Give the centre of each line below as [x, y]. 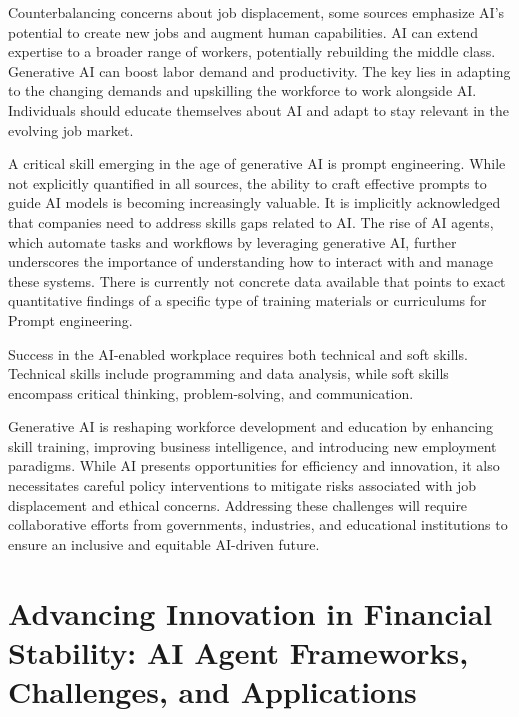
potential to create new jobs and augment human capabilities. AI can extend [243, 31]
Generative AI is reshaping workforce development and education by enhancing [250, 426]
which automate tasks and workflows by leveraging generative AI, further [232, 241]
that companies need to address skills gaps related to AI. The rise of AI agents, [251, 221]
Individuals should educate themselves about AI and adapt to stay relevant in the [258, 109]
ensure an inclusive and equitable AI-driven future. [164, 543]
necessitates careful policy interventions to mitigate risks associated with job [242, 485]
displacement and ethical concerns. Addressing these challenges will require [238, 504]
